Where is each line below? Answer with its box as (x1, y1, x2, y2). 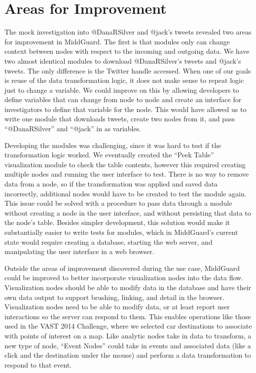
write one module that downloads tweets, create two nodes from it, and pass (4, 113, 235, 124)
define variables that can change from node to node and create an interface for (4, 94, 242, 105)
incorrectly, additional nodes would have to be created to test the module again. (4, 188, 247, 198)
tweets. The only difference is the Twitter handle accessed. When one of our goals (4, 65, 251, 75)
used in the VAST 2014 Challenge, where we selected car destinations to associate (4, 321, 252, 331)
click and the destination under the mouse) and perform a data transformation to (4, 350, 251, 360)
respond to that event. (4, 359, 72, 370)
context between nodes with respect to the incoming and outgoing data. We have (4, 46, 250, 56)
